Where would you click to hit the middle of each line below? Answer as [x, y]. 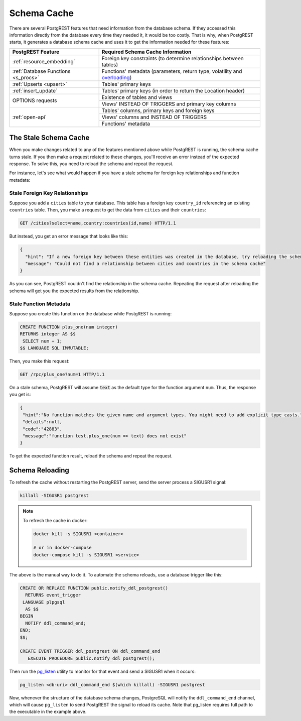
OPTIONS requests [35, 100]
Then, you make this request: [39, 361]
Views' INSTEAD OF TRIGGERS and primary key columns [169, 104]
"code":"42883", [43, 429]
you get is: [20, 395]
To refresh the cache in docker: [55, 520]
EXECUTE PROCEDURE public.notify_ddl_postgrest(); [91, 658]
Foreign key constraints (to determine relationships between [173, 58]
